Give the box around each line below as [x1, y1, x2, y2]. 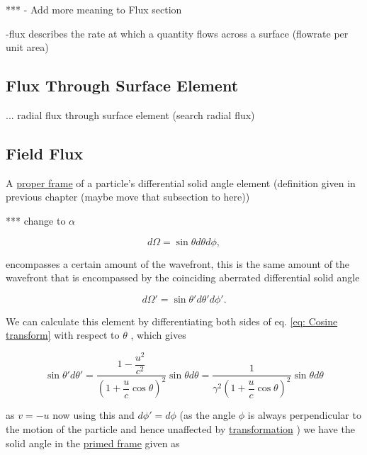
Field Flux [6, 142, 84, 164]
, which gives [130, 327, 186, 342]
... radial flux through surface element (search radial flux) [6, 107, 255, 122]
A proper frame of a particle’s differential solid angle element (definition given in [6, 175, 356, 190]
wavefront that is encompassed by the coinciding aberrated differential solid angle [6, 270, 360, 285]
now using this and [52, 408, 135, 422]
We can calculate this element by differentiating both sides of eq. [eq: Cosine [6, 313, 338, 328]
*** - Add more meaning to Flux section [6, 2, 182, 16]
